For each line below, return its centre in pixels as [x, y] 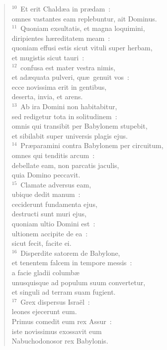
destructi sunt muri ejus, [49, 214]
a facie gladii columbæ [45, 272]
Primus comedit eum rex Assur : [62, 321]
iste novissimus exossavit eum [57, 331]
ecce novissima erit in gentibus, [59, 87]
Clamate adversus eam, [56, 184]
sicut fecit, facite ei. [42, 243]
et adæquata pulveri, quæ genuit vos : [70, 77]
